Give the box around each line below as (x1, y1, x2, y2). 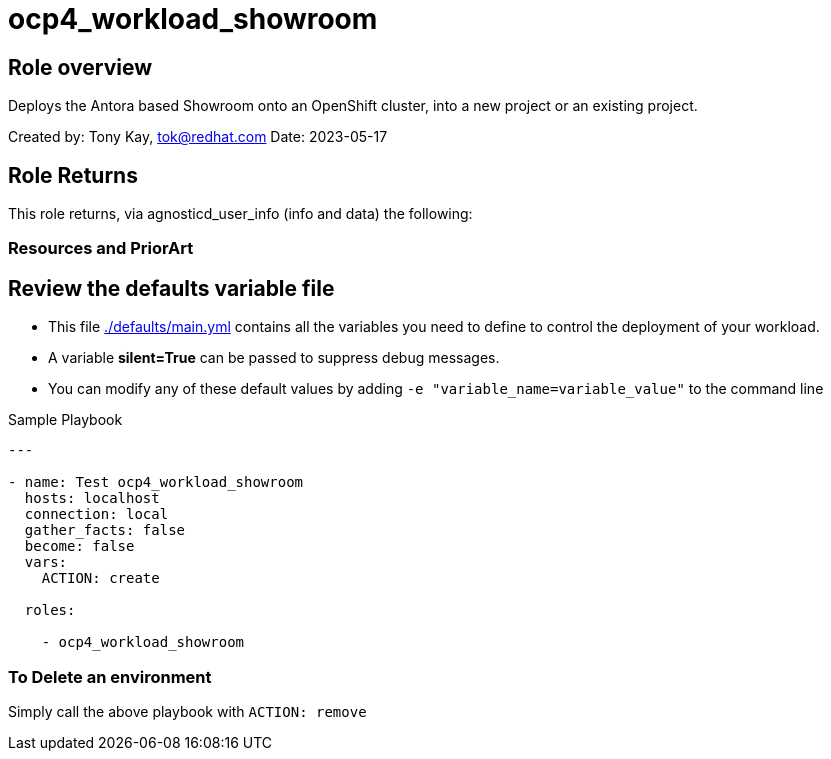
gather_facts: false (24, 522, 186, 539)
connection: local (24, 506, 169, 523)
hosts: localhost (24, 490, 160, 507)
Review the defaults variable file (8, 275, 335, 301)
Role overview (8, 54, 153, 80)
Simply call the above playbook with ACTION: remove (8, 702, 367, 720)
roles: (24, 602, 76, 619)
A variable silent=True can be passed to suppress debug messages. (48, 349, 500, 367)
